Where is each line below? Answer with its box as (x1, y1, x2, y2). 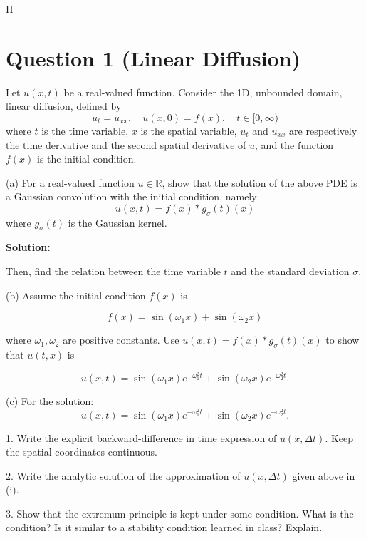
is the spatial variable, (140, 123, 237, 138)
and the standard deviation (231, 264, 350, 279)
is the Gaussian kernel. (68, 215, 167, 230)
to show (325, 332, 360, 347)
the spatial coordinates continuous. (6, 444, 158, 459)
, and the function (255, 137, 334, 152)
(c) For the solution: (6, 394, 94, 409)
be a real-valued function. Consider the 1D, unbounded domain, (63, 84, 343, 99)
